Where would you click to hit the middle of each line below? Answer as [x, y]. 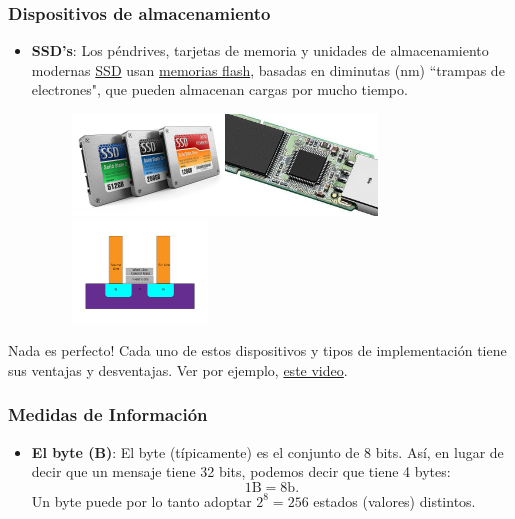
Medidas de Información [108, 414]
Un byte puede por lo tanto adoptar [141, 500]
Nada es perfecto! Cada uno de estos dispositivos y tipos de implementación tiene [257, 350]
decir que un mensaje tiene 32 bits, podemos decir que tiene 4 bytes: [241, 471]
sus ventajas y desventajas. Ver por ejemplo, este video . [178, 369]
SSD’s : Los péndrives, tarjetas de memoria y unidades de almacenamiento [260, 50]
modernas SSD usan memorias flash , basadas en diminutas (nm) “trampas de [268, 69]
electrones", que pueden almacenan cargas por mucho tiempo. [219, 89]
